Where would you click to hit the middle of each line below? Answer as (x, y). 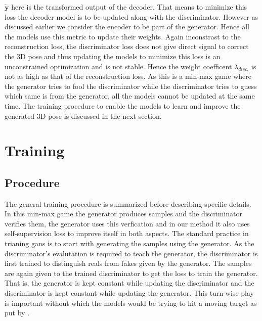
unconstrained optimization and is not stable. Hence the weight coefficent (118, 66)
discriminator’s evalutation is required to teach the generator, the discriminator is (131, 253)
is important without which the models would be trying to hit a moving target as (131, 303)
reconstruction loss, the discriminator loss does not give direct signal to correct (127, 46)
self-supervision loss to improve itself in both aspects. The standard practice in (127, 233)
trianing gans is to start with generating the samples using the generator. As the (129, 243)
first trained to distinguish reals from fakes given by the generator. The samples (128, 263)
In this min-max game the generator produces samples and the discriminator (123, 214)
